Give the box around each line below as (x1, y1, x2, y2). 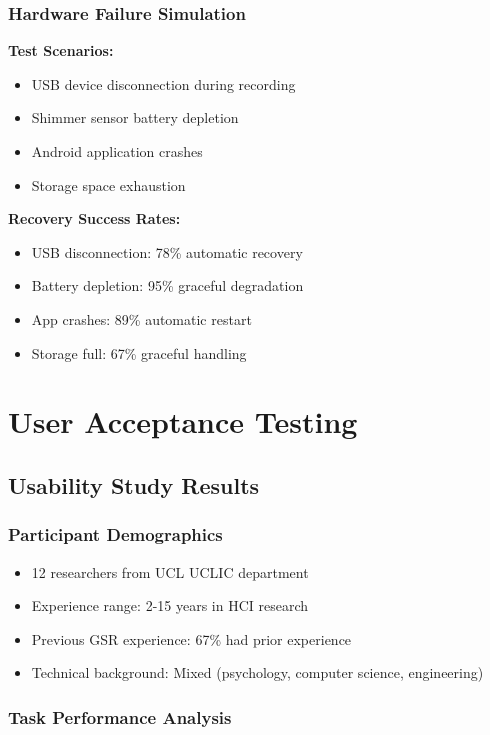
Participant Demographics (8, 522, 223, 547)
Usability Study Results (8, 469, 260, 500)
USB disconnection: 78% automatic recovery (31, 241, 303, 262)
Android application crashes (31, 141, 203, 161)
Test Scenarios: (8, 40, 114, 61)
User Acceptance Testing (8, 401, 358, 442)
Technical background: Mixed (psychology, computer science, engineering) (31, 662, 484, 683)
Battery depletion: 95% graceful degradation (31, 275, 304, 296)
